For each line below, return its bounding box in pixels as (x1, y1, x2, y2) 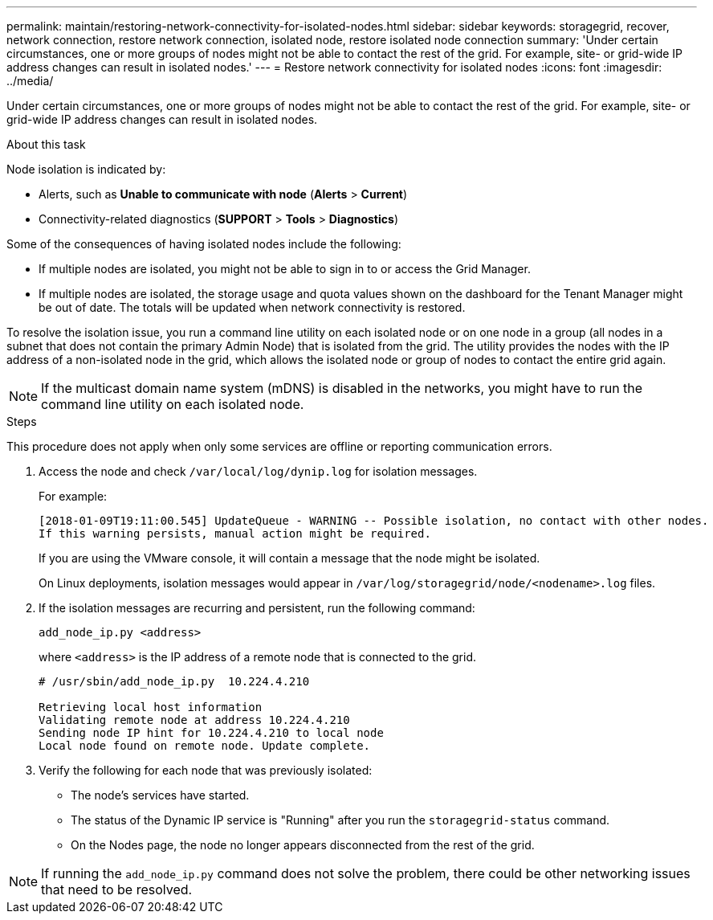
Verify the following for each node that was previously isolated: (39, 763, 373, 777)
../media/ (6, 74, 54, 88)
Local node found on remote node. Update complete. (39, 739, 371, 752)
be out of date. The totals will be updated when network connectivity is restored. (39, 301, 466, 314)
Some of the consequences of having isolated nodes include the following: (6, 237, 401, 251)
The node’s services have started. (71, 788, 250, 802)
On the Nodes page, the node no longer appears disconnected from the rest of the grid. (71, 838, 535, 852)
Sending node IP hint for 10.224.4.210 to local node (39, 726, 384, 739)
